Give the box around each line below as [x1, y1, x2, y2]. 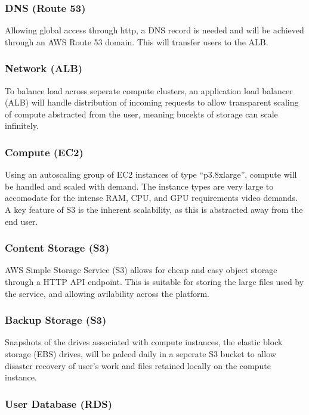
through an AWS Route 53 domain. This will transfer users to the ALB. [5, 35, 268, 48]
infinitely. [5, 119, 39, 132]
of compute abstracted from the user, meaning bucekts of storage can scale [5, 107, 278, 120]
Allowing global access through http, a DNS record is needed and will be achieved [5, 24, 304, 36]
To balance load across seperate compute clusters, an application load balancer [5, 84, 293, 97]
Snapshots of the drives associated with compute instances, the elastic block [5, 336, 283, 348]
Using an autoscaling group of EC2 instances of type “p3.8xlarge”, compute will [5, 168, 297, 181]
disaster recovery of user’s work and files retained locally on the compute [5, 359, 271, 371]
